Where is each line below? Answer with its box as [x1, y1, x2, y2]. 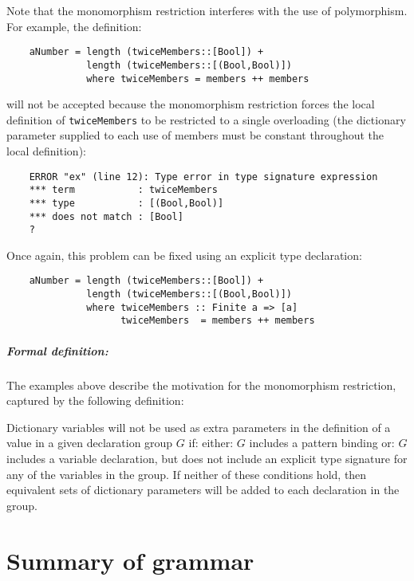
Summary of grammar [6, 544, 254, 576]
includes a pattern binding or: [249, 434, 395, 451]
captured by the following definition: [6, 392, 184, 409]
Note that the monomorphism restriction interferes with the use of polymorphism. [6, 2, 408, 18]
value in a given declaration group [6, 434, 173, 451]
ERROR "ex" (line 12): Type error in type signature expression [29, 171, 378, 183]
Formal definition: [6, 342, 108, 359]
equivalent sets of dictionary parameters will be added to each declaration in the [6, 481, 400, 498]
